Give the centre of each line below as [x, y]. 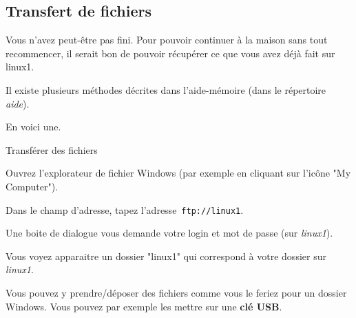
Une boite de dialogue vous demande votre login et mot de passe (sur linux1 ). [169, 233]
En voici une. [33, 127]
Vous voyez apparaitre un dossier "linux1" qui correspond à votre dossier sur [166, 256]
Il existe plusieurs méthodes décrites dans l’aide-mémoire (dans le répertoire [166, 89]
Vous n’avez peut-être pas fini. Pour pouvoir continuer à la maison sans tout [167, 40]
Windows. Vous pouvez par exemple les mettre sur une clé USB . [144, 306]
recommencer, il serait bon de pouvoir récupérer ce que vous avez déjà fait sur [170, 53]
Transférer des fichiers [52, 149]
